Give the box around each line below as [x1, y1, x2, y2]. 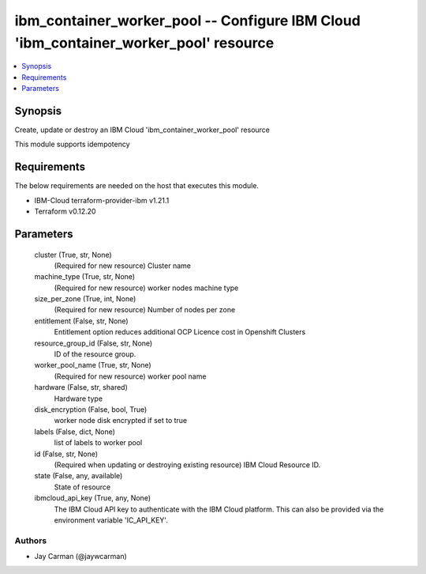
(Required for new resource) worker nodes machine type [54, 283, 239, 293]
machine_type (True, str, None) [34, 272, 136, 281]
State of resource [54, 482, 111, 492]
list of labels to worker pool [54, 438, 143, 447]
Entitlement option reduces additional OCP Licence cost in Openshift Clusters [54, 327, 306, 337]
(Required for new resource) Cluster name [54, 261, 191, 270]
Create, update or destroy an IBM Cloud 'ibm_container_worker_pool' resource [14, 125, 271, 134]
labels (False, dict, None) [34, 427, 116, 436]
